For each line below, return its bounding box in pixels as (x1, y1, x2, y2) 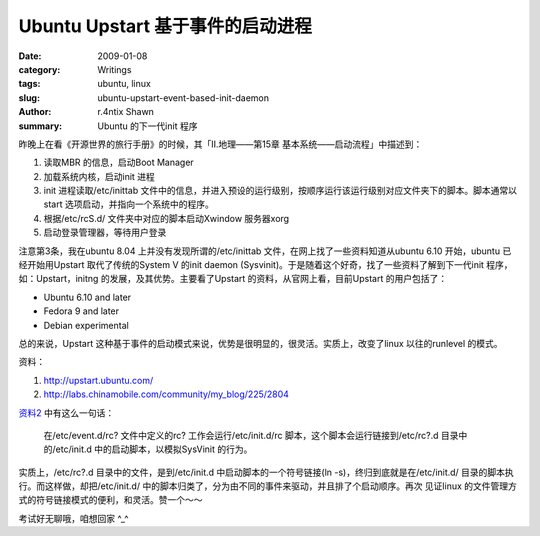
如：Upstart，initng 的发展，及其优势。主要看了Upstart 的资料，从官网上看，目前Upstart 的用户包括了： (18, 273, 448, 285)
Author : (18, 106, 52, 118)
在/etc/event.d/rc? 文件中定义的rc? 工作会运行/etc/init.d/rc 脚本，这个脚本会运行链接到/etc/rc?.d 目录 (43, 429, 459, 441)
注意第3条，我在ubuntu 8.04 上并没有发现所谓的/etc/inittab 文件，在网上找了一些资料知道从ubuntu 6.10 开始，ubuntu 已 (18, 245, 512, 257)
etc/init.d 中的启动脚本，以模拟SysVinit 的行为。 (55, 443, 253, 455)
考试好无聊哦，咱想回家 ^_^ (18, 512, 129, 524)
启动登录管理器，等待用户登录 (43, 226, 167, 239)
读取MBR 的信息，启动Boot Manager (43, 156, 194, 169)
